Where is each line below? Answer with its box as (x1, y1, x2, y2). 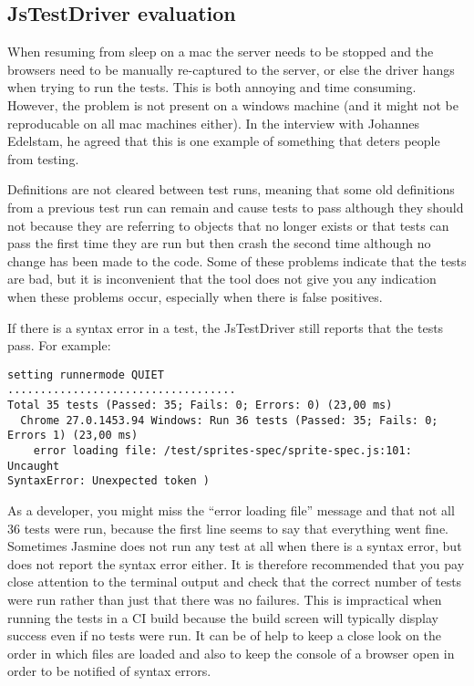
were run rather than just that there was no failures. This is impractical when (7, 589, 442, 608)
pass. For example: (7, 336, 111, 355)
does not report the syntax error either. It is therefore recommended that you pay (7, 554, 465, 573)
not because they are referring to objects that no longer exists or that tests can (7, 215, 449, 234)
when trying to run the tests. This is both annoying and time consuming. (7, 78, 417, 97)
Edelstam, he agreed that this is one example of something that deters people (7, 131, 440, 151)
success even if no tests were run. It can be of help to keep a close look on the (7, 626, 442, 645)
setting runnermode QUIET (7, 368, 164, 381)
